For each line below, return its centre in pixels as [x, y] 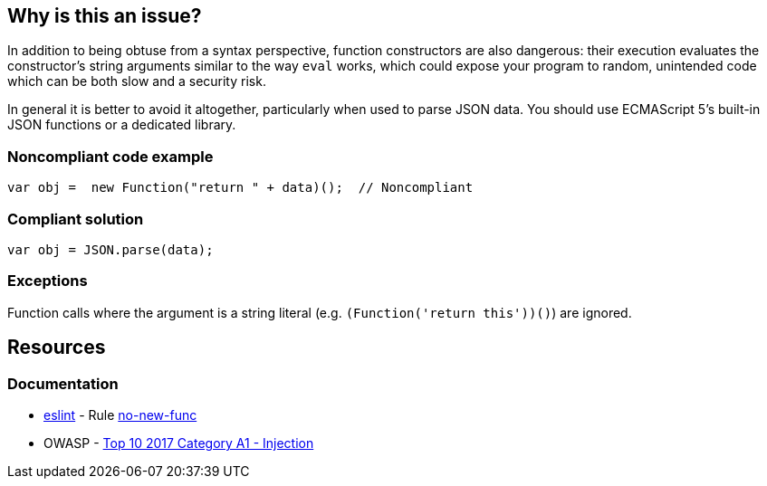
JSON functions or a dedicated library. [122, 125]
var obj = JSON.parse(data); [110, 249]
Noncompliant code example [110, 156]
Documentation [63, 383]
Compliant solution [76, 219]
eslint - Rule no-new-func [120, 415]
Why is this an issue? [105, 16]
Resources [57, 348]
